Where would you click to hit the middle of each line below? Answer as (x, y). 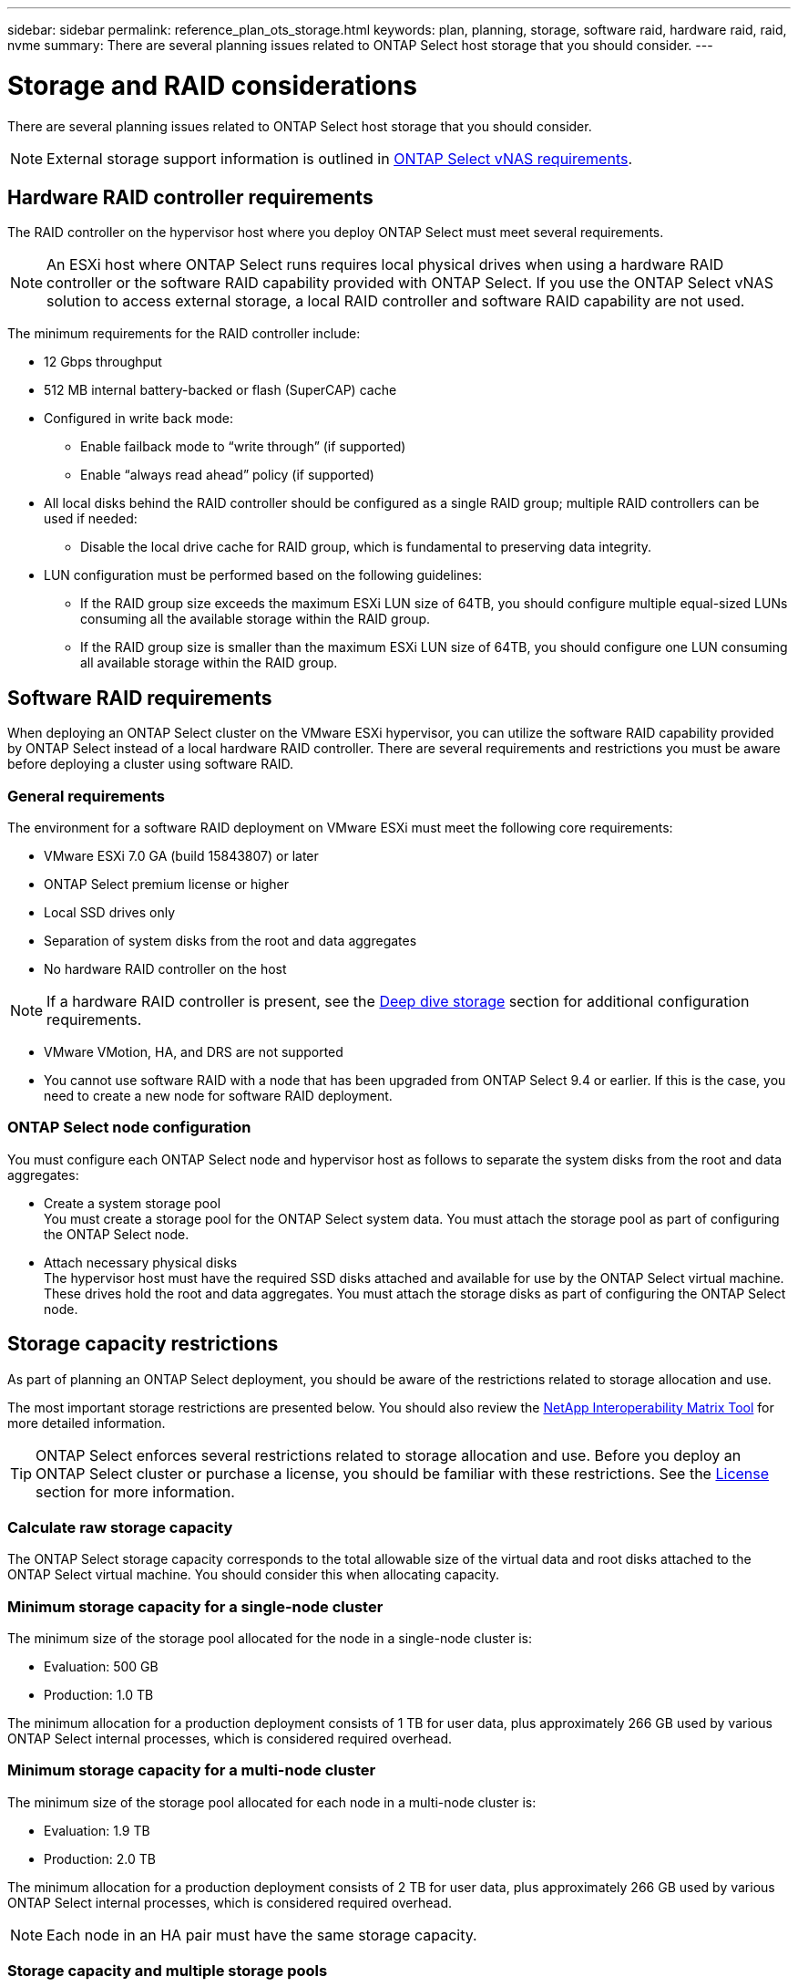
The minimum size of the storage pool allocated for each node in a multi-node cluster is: (272, 1802)
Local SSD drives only (110, 912)
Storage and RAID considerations (212, 85)
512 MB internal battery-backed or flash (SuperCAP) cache (220, 390)
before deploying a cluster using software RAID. (151, 764)
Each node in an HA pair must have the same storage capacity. (262, 1935)
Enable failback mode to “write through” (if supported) (243, 447)
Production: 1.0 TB (99, 1695)
